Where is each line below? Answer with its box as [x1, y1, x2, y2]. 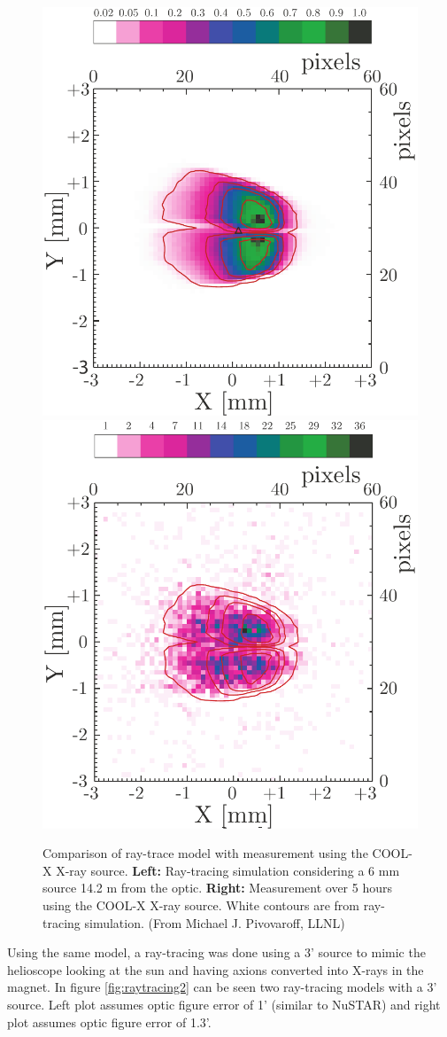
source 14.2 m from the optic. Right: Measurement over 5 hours [42, 878, 392, 897]
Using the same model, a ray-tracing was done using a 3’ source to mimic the [7, 943, 426, 962]
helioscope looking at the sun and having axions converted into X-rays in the [7, 960, 424, 979]
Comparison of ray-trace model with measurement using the [42, 844, 368, 862]
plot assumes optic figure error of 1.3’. [7, 1012, 212, 1031]
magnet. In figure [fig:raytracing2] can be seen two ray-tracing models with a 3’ [7, 978, 437, 996]
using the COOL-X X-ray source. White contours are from [42, 896, 359, 915]
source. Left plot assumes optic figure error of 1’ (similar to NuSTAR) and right [7, 995, 441, 1014]
